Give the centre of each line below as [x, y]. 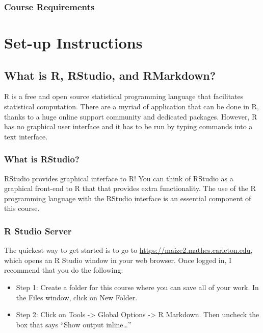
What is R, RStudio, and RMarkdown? [110, 75]
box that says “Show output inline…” [74, 324]
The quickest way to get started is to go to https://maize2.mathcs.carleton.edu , [128, 250]
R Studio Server [38, 231]
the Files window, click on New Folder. [77, 297]
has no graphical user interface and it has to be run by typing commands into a [128, 126]
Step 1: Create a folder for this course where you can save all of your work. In [137, 287]
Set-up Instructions [73, 43]
